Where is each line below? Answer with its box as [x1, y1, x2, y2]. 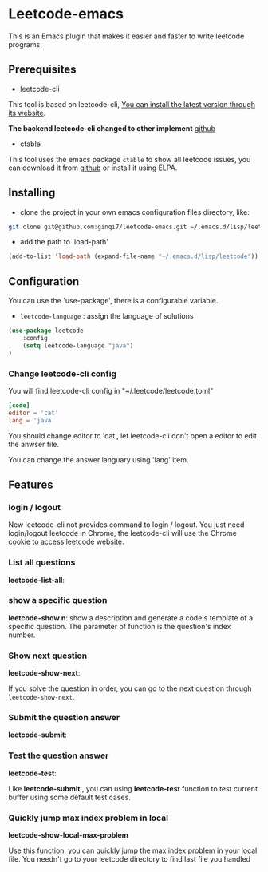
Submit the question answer [8, 712, 120, 723]
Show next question [8, 650, 88, 661]
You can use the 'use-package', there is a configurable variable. [8, 296, 219, 306]
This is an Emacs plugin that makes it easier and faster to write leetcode [8, 31, 245, 41]
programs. [8, 39, 42, 49]
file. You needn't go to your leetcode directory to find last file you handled [8, 854, 251, 864]
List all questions [8, 557, 76, 568]
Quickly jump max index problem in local [8, 812, 169, 823]
